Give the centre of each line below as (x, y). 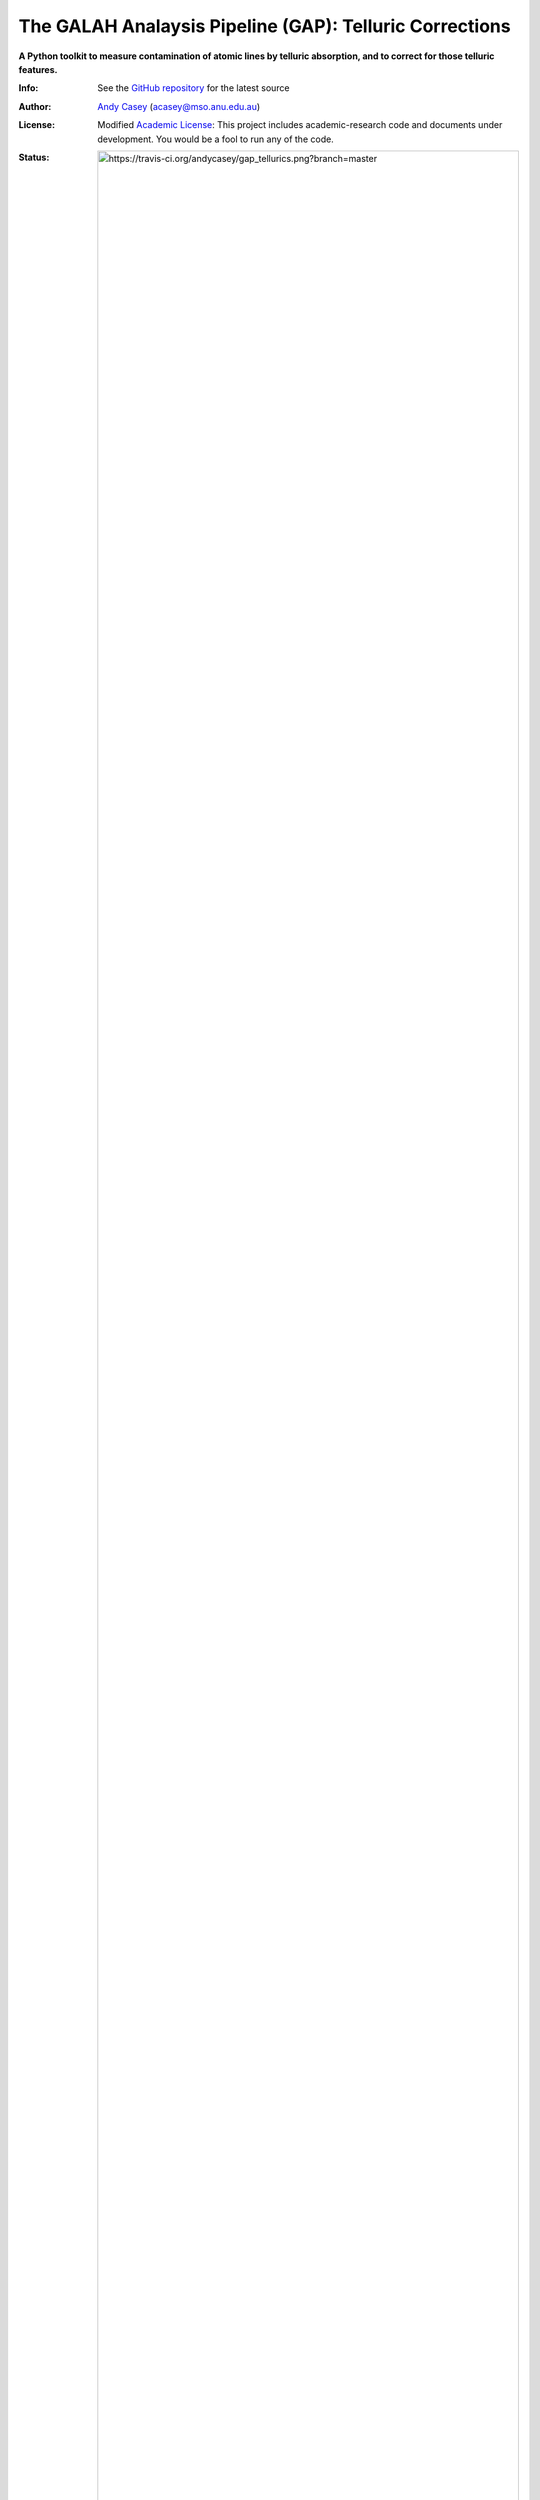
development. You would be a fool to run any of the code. (215, 139)
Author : (35, 106)
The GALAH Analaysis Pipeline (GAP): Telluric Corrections (264, 26)
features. (38, 69)
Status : (34, 157)
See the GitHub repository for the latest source (193, 88)
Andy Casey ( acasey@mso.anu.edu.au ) (179, 106)
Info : (28, 88)
